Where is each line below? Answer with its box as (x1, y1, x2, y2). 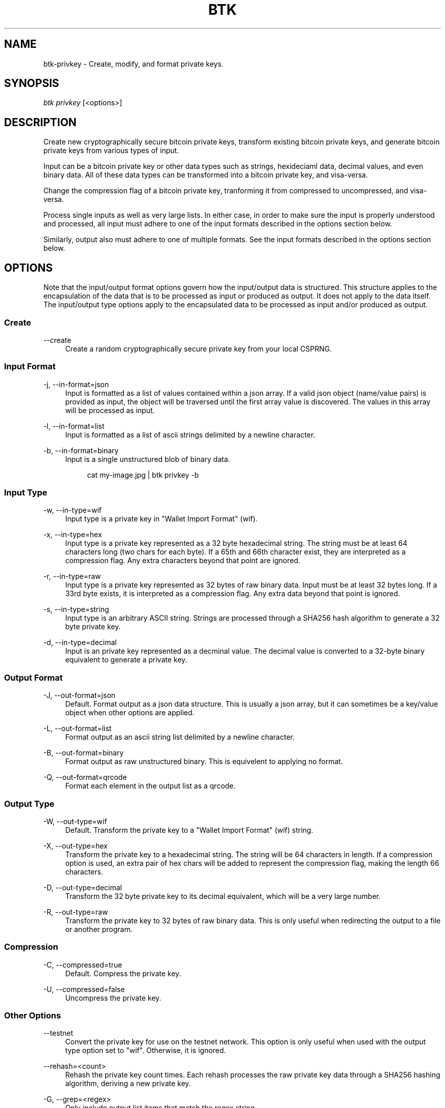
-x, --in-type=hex (43, 530, 102, 539)
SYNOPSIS (4, 77, 59, 90)
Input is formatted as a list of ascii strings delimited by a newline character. (65, 430, 315, 439)
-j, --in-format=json (43, 380, 109, 389)
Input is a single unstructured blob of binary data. (65, 454, 230, 463)
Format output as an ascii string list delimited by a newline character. (65, 733, 295, 742)
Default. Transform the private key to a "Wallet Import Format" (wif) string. (65, 825, 313, 834)
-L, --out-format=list (43, 724, 112, 733)
